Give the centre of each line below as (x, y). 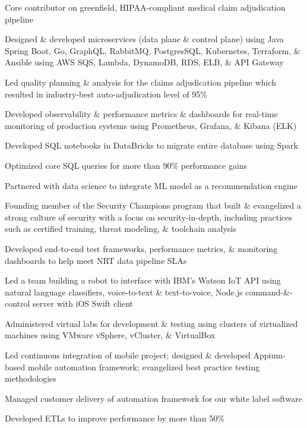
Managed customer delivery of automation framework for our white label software (153, 398)
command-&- (269, 292)
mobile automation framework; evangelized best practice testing (144, 366)
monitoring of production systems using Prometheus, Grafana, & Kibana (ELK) (151, 125)
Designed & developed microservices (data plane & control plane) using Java (144, 39)
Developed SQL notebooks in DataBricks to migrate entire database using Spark (151, 145)
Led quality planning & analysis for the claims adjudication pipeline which (141, 82)
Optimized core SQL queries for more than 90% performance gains (126, 165)
